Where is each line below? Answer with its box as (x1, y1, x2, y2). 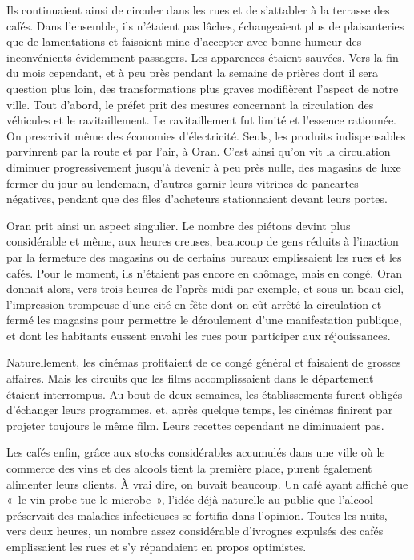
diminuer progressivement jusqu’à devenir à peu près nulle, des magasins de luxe (6, 158, 401, 175)
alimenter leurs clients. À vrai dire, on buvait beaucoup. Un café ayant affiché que (6, 475, 408, 492)
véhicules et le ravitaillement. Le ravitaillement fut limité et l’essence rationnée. (6, 112, 396, 128)
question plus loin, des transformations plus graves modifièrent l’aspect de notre (6, 79, 399, 96)
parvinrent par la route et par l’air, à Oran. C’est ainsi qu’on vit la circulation (6, 143, 391, 160)
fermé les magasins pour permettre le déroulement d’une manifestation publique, (6, 311, 402, 328)
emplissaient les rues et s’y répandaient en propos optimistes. (6, 538, 307, 554)
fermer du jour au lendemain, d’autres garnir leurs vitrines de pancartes (6, 174, 359, 191)
